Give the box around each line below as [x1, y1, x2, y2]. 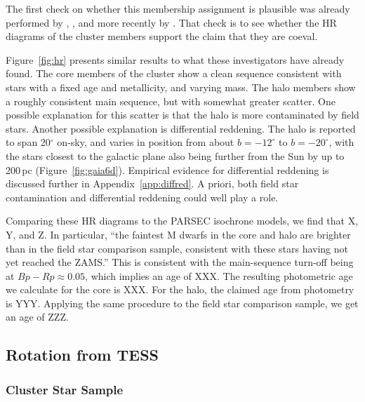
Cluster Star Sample [6, 380, 124, 398]
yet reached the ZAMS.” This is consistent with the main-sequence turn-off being [6, 255, 354, 269]
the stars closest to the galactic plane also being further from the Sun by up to [6, 148, 345, 163]
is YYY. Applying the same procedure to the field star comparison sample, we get [6, 295, 359, 310]
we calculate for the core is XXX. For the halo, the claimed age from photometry [6, 282, 354, 297]
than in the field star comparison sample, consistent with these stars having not [6, 241, 348, 255]
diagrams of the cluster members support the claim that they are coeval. [6, 29, 318, 43]
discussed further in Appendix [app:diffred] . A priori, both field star [6, 176, 299, 191]
